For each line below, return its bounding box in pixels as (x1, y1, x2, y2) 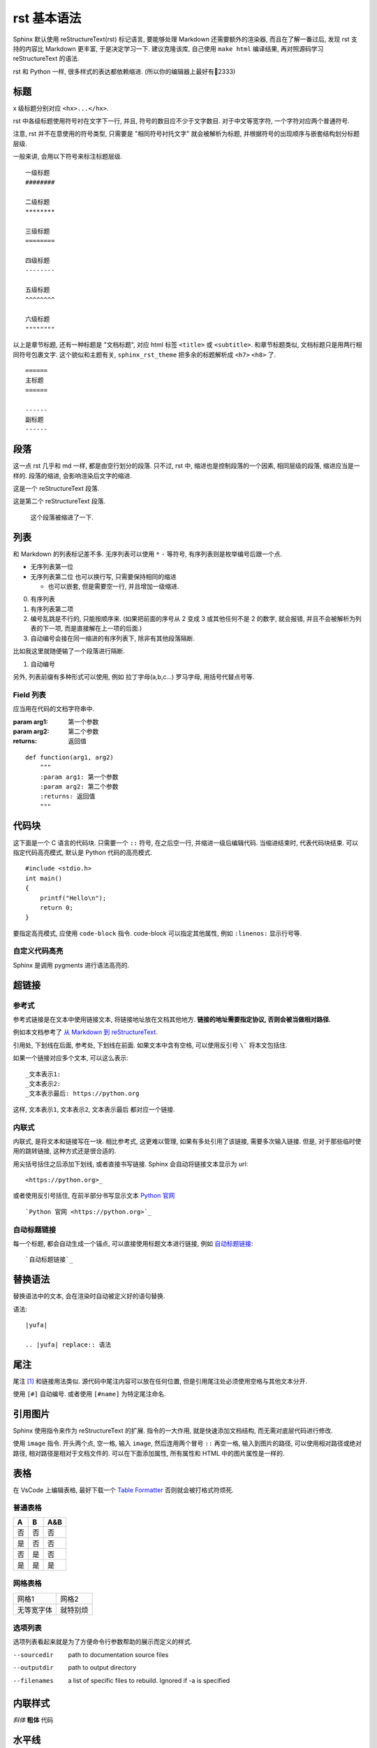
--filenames (13, 1677, 54, 1684)
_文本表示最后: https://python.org (25, 1089, 140, 1098)
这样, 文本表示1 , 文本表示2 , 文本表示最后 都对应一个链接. (13, 1105, 175, 1113)
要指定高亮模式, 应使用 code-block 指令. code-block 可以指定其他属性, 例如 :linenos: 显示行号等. (13, 929, 302, 937)
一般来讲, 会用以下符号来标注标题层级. (13, 152, 123, 161)
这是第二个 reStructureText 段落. (13, 497, 106, 506)
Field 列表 (13, 689, 47, 699)
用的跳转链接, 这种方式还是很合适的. (13, 1147, 117, 1155)
